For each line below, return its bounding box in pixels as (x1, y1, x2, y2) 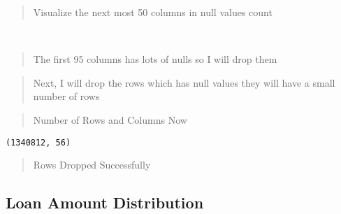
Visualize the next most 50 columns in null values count (33, 5, 273, 19)
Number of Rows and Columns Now (33, 112, 187, 127)
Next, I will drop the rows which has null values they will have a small (33, 75, 335, 90)
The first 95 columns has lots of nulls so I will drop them (33, 52, 277, 66)
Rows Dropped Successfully (33, 157, 151, 172)
